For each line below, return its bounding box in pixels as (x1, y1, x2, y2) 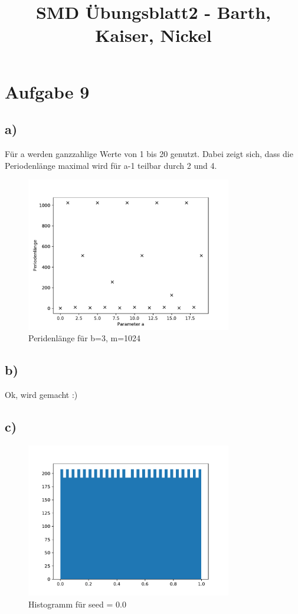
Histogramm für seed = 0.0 (28, 597, 126, 610)
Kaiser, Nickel (95, 23, 212, 47)
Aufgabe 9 (5, 79, 90, 103)
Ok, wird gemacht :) (5, 388, 78, 400)
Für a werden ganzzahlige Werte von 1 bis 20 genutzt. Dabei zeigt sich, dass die (5, 147, 293, 159)
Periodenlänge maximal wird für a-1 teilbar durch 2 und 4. (5, 159, 217, 171)
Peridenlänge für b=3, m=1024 (28, 332, 141, 344)
